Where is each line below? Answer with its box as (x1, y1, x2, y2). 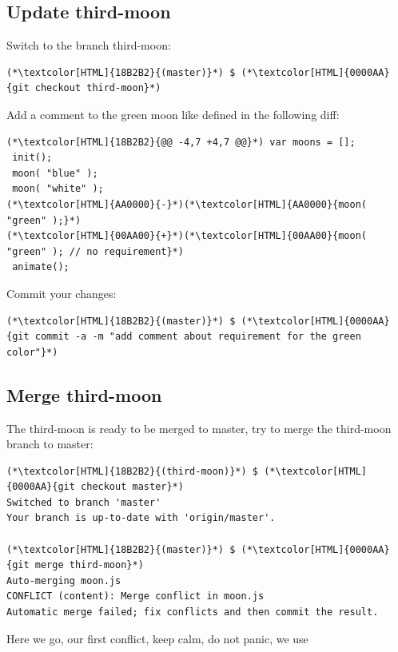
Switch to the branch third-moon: (6, 37, 171, 54)
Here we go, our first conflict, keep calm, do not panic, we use (6, 630, 308, 646)
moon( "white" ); (12, 183, 104, 195)
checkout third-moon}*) (34, 82, 161, 94)
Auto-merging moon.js (6, 574, 121, 586)
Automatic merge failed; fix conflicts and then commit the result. (6, 606, 379, 618)
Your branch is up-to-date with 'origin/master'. (6, 512, 276, 524)
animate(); (12, 261, 70, 273)
